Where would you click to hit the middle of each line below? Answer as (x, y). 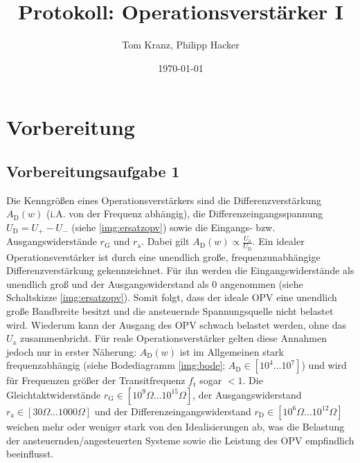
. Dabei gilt (165, 241)
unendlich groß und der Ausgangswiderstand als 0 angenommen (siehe (155, 283)
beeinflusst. (30, 454)
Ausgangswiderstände (52, 241)
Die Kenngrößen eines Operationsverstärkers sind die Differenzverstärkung (164, 200)
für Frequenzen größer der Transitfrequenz (96, 380)
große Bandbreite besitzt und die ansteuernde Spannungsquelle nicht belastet (170, 310)
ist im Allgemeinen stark (232, 351)
